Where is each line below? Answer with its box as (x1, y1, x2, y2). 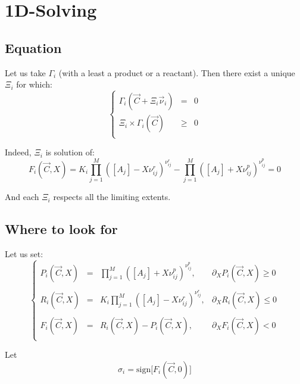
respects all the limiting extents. (53, 191, 171, 203)
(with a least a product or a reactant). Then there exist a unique (58, 66, 295, 79)
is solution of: (45, 146, 95, 158)
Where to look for (5, 220, 118, 238)
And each (5, 191, 39, 203)
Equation (5, 38, 62, 57)
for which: (16, 78, 52, 90)
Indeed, (5, 146, 32, 158)
